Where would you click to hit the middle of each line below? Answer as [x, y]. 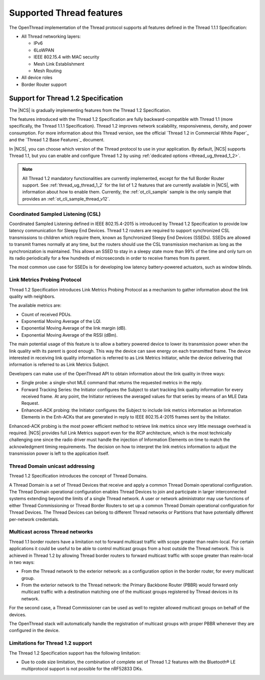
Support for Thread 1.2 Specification [66, 98]
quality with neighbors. [32, 296]
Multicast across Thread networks [51, 532]
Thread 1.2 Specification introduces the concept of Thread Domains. [78, 476]
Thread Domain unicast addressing [52, 466]
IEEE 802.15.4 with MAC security [66, 57]
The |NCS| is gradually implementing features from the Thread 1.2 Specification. [90, 110]
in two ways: [22, 562]
